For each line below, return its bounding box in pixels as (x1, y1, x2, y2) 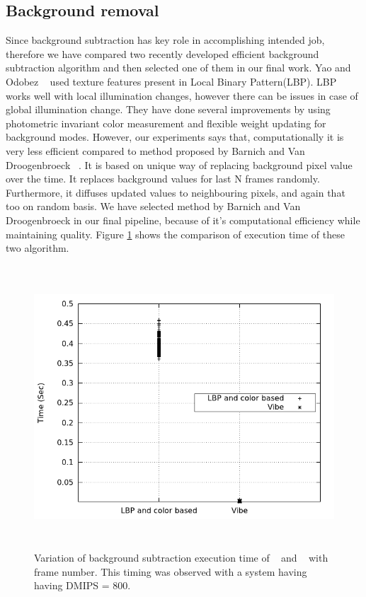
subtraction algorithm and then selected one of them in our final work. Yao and (6, 60, 351, 75)
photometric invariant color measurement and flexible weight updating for (6, 115, 326, 130)
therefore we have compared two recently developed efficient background (6, 46, 319, 61)
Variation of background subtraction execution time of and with (34, 550, 328, 565)
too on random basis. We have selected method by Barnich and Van (6, 199, 301, 214)
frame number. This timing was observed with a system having (34, 564, 307, 579)
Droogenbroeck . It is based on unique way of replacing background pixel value (6, 157, 353, 172)
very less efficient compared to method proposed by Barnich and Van (6, 143, 305, 158)
